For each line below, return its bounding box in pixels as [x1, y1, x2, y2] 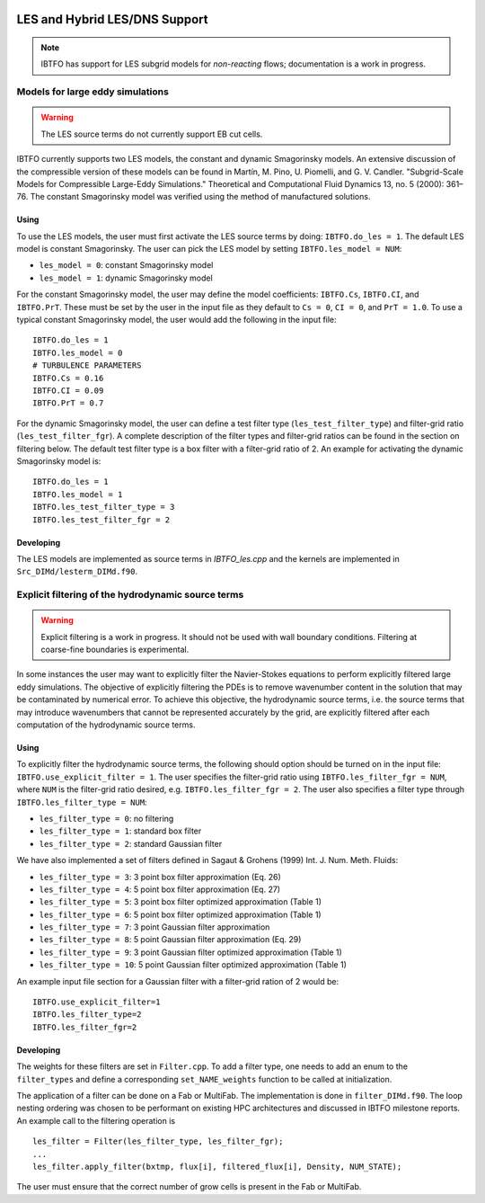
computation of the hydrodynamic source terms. [16, 719, 196, 730]
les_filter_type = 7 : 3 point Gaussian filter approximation [39, 922, 270, 932]
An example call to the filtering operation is [16, 1115, 175, 1126]
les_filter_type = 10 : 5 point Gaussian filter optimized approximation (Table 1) [39, 959, 348, 970]
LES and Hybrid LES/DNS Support [16, 12, 208, 27]
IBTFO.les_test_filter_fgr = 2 [32, 514, 171, 525]
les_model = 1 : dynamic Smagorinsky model [39, 272, 213, 283]
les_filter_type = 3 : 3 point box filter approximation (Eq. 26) [39, 871, 282, 882]
